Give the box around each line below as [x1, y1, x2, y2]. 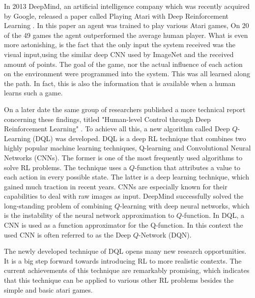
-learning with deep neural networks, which [120, 200, 250, 210]
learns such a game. [4, 88, 63, 98]
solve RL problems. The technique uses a [4, 162, 127, 172]
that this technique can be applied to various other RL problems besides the [4, 275, 234, 285]
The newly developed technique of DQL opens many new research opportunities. [4, 246, 247, 256]
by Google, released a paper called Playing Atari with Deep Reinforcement [4, 10, 229, 21]
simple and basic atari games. [4, 284, 93, 295]
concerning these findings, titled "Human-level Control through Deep [4, 114, 211, 124]
